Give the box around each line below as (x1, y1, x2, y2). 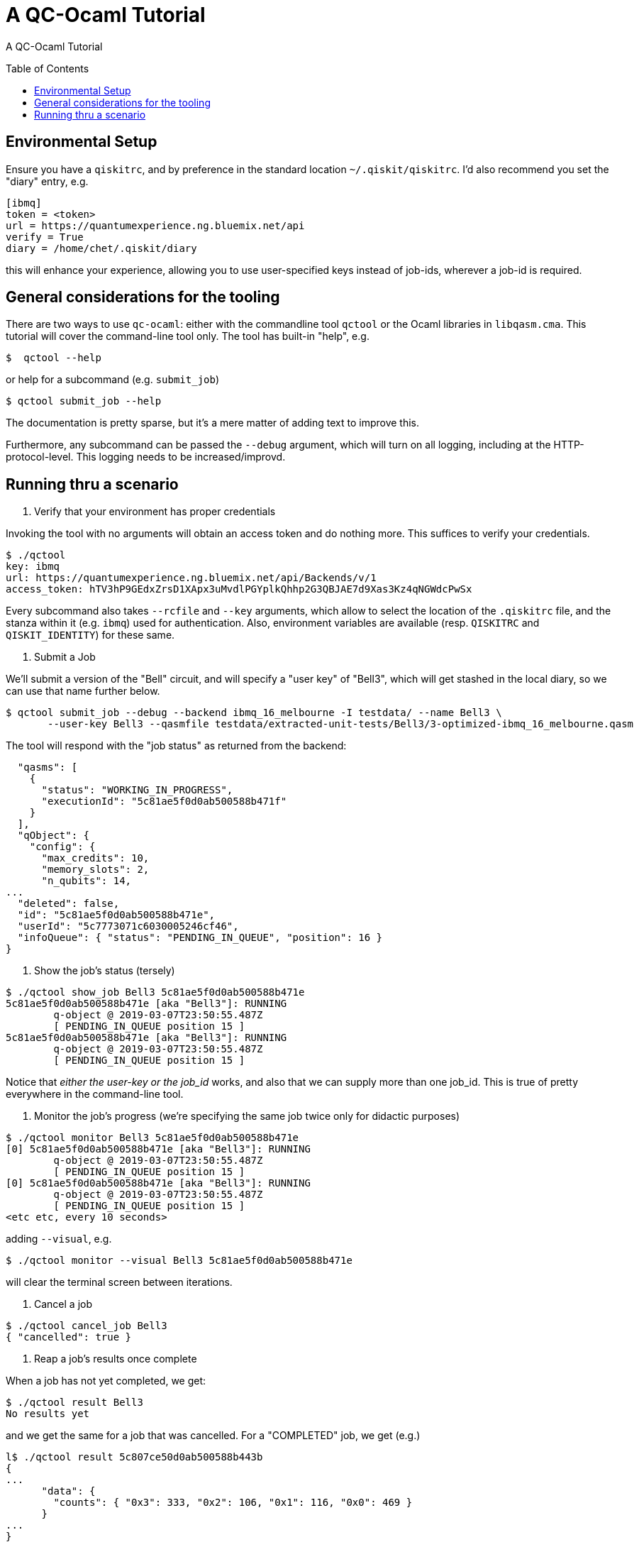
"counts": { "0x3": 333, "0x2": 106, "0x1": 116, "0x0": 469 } (53, 1497, 413, 1509)
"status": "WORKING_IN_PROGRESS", (41, 784, 233, 796)
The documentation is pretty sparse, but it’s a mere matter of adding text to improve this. (6, 417, 420, 429)
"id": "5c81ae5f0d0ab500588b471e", (17, 909, 216, 921)
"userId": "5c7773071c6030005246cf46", (17, 920, 239, 932)
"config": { (29, 841, 96, 853)
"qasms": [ (17, 761, 78, 773)
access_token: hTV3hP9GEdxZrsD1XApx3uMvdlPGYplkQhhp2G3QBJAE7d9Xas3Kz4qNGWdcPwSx (6, 583, 472, 595)
